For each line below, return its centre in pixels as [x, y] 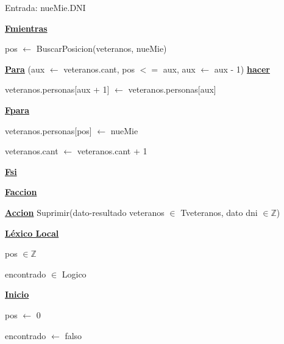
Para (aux [25, 69]
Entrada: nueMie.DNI [45, 7]
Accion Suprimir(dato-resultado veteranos [85, 212]
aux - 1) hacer [242, 69]
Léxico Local [32, 233]
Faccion [21, 192]
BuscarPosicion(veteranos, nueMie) [101, 48]
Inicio [17, 294]
